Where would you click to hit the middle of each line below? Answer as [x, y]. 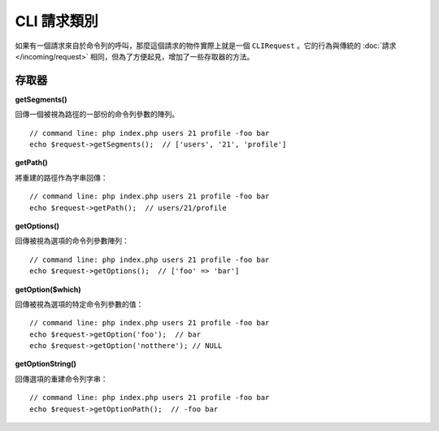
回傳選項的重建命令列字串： [61, 379]
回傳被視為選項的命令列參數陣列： [72, 241]
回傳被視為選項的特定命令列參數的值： [79, 304]
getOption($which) [48, 290]
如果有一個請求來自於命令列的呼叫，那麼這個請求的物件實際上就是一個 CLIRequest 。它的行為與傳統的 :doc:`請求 [206, 46]
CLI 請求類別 [57, 21]
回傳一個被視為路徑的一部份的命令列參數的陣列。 [97, 115]
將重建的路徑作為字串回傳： [61, 177]
